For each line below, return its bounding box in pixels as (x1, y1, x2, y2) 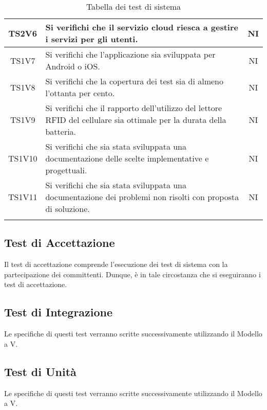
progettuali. (45, 164, 87, 176)
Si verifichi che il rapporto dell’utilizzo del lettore (45, 102, 222, 114)
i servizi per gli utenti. (45, 33, 138, 45)
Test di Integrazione (4, 304, 113, 320)
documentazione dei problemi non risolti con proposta (45, 191, 239, 203)
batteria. (45, 126, 77, 137)
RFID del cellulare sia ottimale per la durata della (45, 114, 226, 126)
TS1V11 (8, 191, 37, 203)
